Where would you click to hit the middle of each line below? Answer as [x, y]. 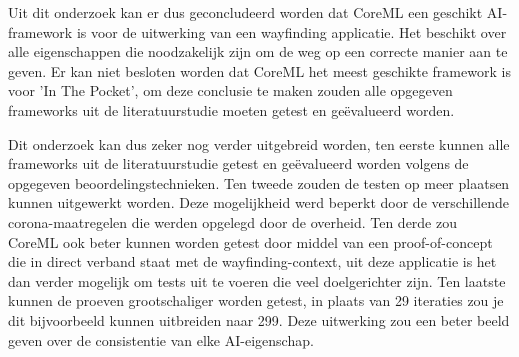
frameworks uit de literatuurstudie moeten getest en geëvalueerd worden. [231, 109]
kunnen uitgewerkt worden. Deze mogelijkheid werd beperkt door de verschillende [259, 202]
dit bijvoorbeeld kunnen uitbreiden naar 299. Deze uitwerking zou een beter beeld [259, 319]
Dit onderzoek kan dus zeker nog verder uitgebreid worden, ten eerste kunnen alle [259, 143]
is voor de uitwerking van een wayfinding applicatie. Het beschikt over [291, 31]
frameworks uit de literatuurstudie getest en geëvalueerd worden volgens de [238, 163]
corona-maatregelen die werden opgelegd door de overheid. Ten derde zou [232, 221]
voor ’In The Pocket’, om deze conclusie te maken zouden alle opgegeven [230, 90]
